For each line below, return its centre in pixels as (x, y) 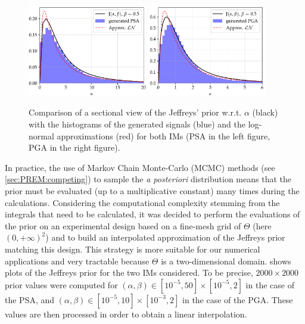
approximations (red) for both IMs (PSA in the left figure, (164, 135)
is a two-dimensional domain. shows (226, 261)
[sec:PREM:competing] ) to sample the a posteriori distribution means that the (148, 179)
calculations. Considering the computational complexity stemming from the (142, 202)
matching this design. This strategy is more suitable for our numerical (133, 249)
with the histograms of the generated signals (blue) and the (137, 124)
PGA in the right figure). (74, 147)
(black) (265, 112)
